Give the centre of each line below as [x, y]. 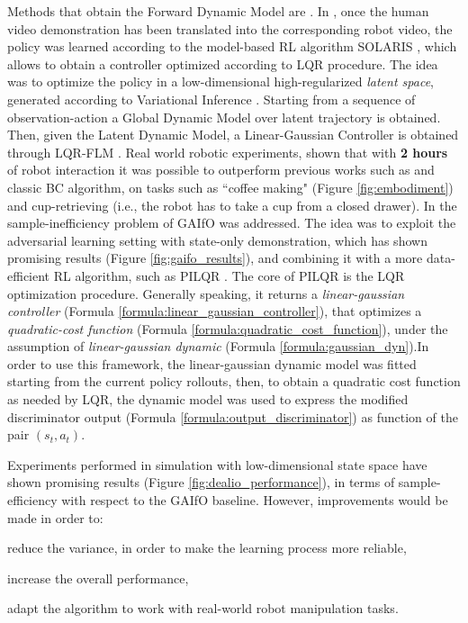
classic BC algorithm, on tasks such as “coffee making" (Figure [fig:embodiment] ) [230, 187]
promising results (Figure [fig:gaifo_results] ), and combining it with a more [215, 258]
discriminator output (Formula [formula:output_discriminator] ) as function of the [233, 416]
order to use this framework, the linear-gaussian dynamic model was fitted [212, 363]
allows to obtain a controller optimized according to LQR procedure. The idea [223, 63]
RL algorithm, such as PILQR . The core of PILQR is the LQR [229, 275]
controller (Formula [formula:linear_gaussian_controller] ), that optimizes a [215, 311]
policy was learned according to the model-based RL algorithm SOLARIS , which [232, 46]
